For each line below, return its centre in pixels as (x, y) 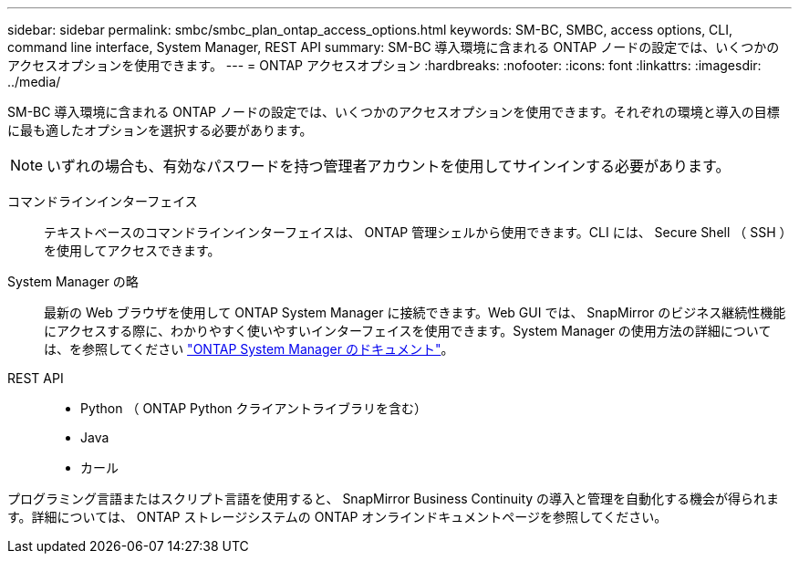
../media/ (34, 82)
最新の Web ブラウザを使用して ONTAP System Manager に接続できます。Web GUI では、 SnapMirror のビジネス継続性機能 (415, 312)
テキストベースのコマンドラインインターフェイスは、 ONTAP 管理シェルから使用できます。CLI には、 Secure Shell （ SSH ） (415, 232)
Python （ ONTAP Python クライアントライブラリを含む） (254, 408)
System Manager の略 (73, 281)
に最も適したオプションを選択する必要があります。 (160, 130)
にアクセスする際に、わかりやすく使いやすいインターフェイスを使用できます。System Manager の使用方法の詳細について (408, 331)
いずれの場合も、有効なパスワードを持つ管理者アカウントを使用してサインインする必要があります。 (389, 166)
